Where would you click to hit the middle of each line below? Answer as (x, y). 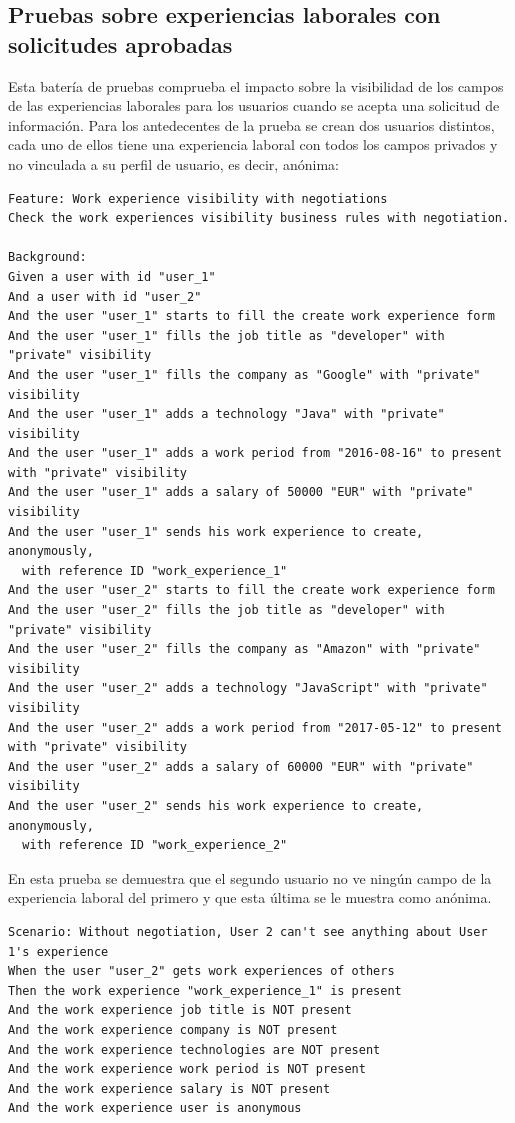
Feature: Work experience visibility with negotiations (198, 198)
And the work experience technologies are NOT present (194, 1049)
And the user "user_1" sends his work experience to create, (216, 531)
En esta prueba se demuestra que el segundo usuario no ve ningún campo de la (250, 877)
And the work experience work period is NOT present (187, 1069)
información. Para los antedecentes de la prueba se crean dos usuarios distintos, (251, 124)
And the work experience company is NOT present (173, 1029)
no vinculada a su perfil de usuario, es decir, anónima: (173, 163)
